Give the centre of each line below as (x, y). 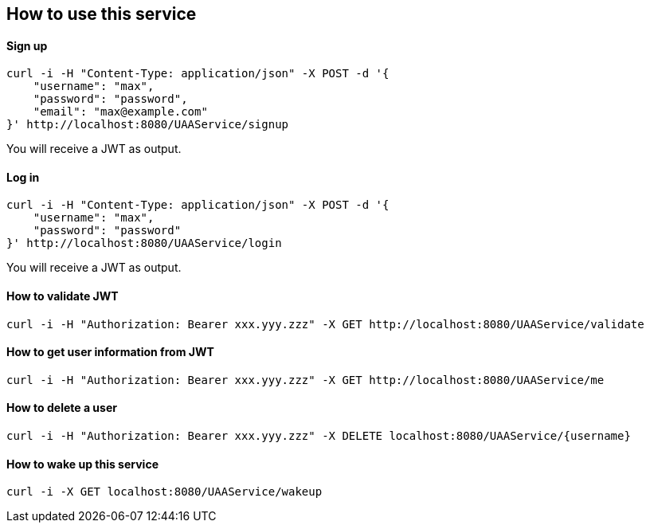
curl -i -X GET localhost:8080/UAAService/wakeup (164, 492)
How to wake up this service (82, 464)
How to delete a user (62, 408)
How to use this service (102, 14)
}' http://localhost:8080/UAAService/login (144, 243)
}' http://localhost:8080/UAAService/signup (148, 125)
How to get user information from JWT (110, 352)
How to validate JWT (63, 296)
